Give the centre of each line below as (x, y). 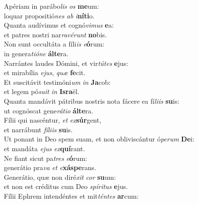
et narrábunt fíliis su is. (38, 129)
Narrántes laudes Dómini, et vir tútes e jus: (66, 63)
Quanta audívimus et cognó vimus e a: (59, 25)
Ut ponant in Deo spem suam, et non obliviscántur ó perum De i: (99, 139)
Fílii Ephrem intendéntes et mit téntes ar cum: (71, 196)
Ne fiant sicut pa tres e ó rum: (46, 158)
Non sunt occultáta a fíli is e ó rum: (54, 44)
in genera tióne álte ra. (36, 53)
